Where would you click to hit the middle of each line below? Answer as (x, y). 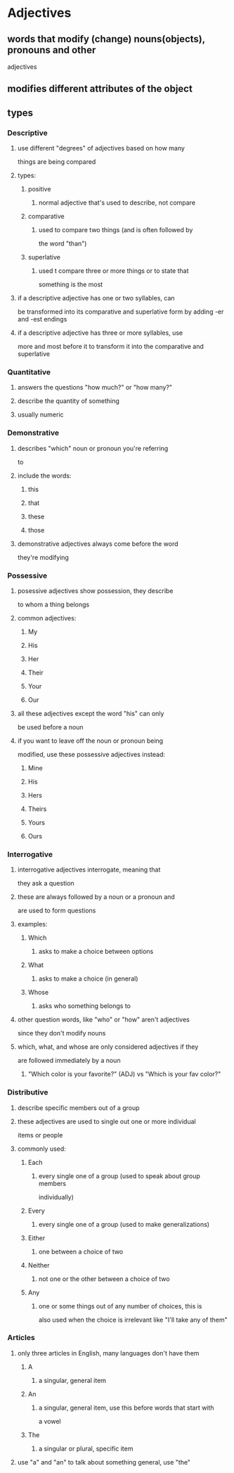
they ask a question (46, 884)
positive (39, 189)
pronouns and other (52, 50)
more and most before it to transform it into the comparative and (110, 347)
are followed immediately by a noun (69, 1061)
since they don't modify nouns (61, 1033)
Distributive (28, 1092)
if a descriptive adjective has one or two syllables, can (96, 298)
